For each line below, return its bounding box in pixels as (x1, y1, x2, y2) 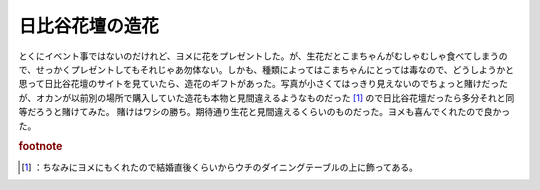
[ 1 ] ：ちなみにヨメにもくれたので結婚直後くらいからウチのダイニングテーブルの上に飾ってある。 (21, 161, 419, 173)
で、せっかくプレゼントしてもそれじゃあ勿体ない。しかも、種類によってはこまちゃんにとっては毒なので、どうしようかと (18, 63, 515, 75)
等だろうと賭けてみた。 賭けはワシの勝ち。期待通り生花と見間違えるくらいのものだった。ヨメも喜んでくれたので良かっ (18, 106, 510, 118)
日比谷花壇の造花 (18, 15, 160, 37)
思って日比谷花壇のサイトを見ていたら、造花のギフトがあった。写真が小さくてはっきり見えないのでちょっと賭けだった (18, 78, 509, 90)
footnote (18, 140, 63, 154)
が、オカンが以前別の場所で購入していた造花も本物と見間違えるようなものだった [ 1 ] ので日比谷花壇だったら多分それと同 (18, 91, 515, 104)
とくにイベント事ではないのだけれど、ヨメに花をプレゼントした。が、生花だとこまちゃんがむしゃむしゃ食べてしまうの (18, 50, 509, 62)
